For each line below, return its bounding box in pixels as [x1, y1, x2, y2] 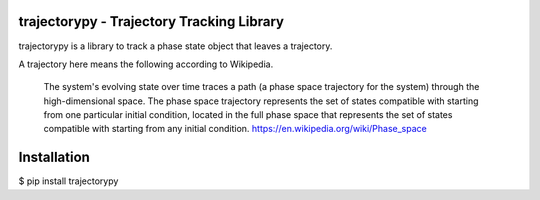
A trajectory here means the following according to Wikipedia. [18, 58, 274, 70]
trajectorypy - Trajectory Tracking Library [18, 13, 285, 30]
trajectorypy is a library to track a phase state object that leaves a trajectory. [18, 40, 333, 52]
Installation [18, 149, 90, 166]
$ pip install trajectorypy [18, 175, 119, 187]
